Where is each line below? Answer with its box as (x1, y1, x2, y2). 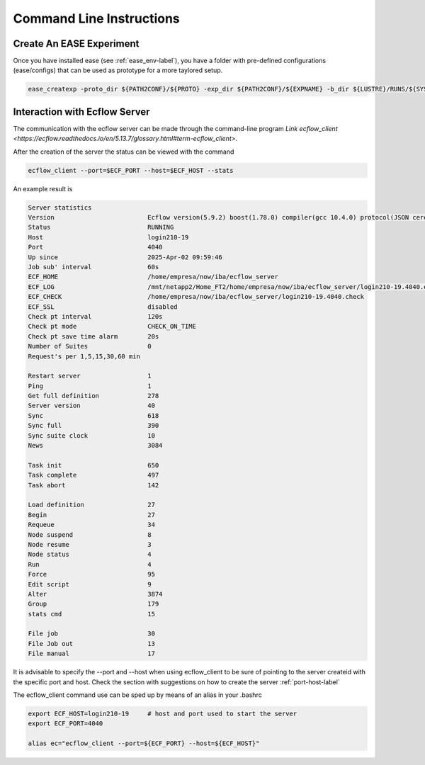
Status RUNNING (28, 223, 174, 232)
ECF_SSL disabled (28, 302, 178, 311)
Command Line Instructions (13, 11, 180, 26)
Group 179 (28, 600, 159, 608)
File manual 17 (28, 650, 156, 658)
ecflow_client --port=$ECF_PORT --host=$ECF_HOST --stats (28, 166, 234, 174)
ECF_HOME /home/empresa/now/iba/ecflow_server (28, 273, 279, 281)
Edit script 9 (28, 580, 152, 588)
